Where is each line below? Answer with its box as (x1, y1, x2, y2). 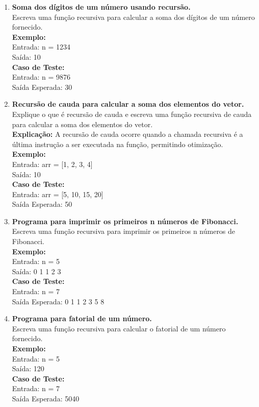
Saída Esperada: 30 (12, 81, 72, 92)
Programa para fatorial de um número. (12, 313, 152, 324)
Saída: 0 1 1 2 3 (12, 266, 61, 276)
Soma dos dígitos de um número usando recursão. (12, 2, 191, 12)
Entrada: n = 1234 (12, 41, 70, 52)
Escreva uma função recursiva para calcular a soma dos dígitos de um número (12, 11, 255, 22)
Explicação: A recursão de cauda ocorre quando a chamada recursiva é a (12, 129, 243, 139)
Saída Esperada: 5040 (12, 393, 80, 403)
